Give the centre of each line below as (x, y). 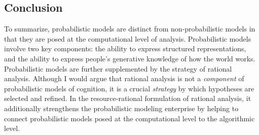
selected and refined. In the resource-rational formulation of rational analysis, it (128, 98)
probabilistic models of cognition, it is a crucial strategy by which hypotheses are (129, 88)
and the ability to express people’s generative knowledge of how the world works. (130, 58)
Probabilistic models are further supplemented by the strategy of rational (118, 68)
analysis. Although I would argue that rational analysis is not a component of (124, 78)
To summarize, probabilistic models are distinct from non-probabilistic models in (130, 29)
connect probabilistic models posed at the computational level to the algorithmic (129, 118)
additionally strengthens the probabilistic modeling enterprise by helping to (121, 108)
